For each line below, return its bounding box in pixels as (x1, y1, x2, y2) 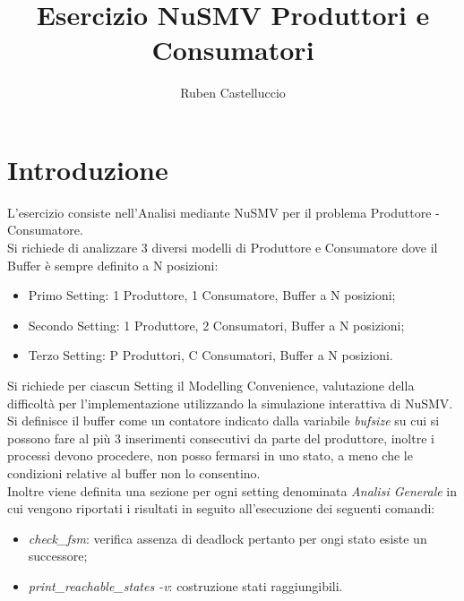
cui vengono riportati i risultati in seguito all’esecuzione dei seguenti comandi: (7, 499, 435, 518)
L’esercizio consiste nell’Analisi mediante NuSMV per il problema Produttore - (7, 202, 440, 221)
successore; (28, 546, 88, 565)
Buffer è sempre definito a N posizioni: (7, 255, 219, 274)
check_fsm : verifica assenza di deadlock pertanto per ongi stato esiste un (28, 528, 427, 547)
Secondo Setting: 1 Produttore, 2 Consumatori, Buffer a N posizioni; (28, 315, 405, 334)
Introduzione (7, 150, 168, 187)
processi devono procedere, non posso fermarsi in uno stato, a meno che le (7, 446, 413, 465)
